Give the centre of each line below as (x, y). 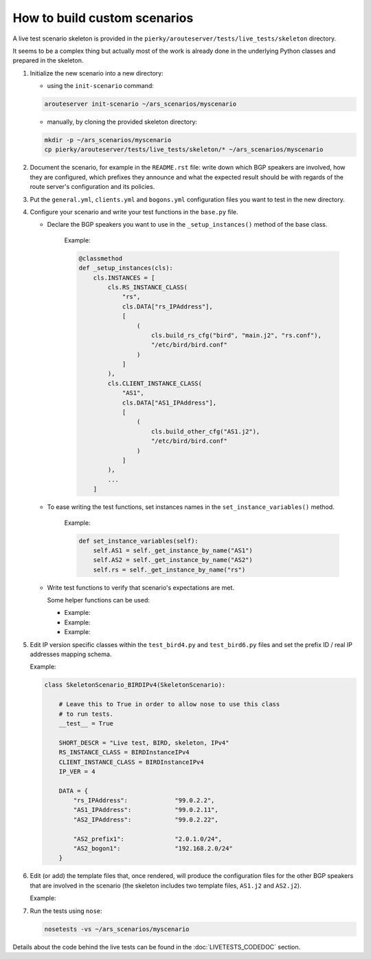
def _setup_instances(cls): (126, 268)
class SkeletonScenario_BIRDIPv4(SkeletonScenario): (135, 685)
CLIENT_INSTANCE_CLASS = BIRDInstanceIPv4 (131, 762)
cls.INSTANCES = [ (124, 278)
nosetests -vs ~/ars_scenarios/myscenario (117, 929)
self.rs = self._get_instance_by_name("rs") (169, 569)
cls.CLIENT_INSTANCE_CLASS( (155, 383)
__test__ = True (86, 723)
